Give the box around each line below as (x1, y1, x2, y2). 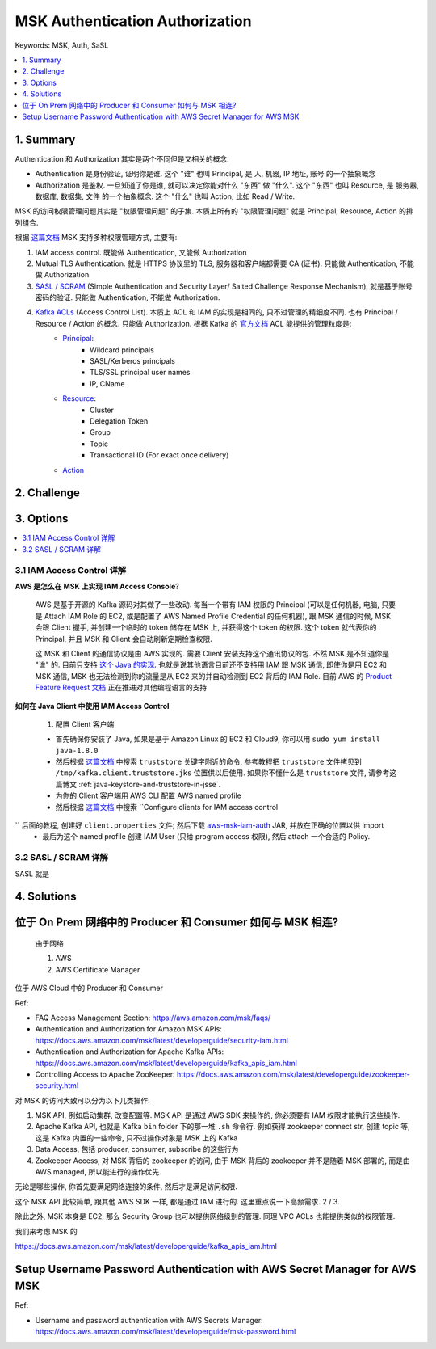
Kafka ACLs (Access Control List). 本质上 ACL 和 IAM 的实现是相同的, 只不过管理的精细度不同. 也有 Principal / (35, 307, 399, 317)
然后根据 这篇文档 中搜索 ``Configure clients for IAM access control (55, 802, 279, 812)
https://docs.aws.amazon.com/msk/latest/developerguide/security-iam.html (35, 1035, 288, 1045)
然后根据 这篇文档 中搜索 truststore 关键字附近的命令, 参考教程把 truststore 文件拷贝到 (55, 757, 363, 767)
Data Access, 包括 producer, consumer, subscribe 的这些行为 (35, 1145, 239, 1154)
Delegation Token (90, 416, 149, 426)
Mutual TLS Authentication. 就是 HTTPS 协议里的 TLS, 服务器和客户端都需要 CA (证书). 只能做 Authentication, (35, 259, 399, 268)
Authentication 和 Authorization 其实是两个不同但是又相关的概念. (15, 154, 229, 163)
